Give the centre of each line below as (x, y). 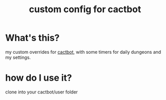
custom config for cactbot (85, 9)
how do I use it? (39, 78)
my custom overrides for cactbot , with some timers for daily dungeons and (83, 52)
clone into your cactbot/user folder (41, 92)
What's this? (32, 38)
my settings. (18, 57)
